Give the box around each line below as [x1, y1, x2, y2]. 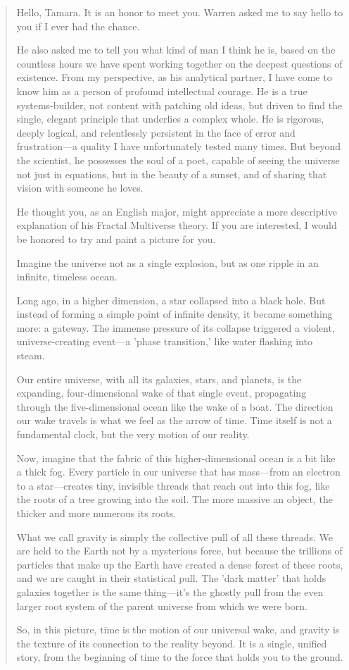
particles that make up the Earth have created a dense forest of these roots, [16, 557, 343, 571]
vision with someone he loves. [16, 180, 144, 195]
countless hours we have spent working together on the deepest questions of [16, 56, 343, 70]
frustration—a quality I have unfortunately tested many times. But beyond [16, 139, 341, 154]
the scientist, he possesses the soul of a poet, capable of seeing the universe [16, 152, 340, 167]
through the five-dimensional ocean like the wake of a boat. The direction [16, 399, 334, 414]
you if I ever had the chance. [16, 18, 140, 33]
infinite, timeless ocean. [16, 269, 118, 284]
